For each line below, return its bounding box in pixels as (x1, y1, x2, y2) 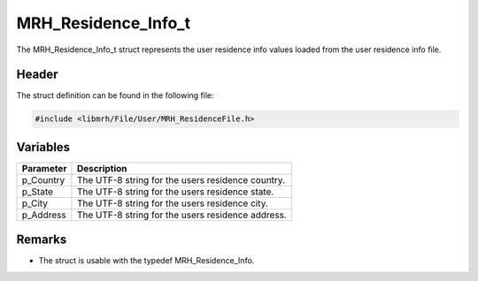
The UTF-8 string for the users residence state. (76, 186, 274, 198)
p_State (21, 186, 53, 198)
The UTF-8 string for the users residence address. (76, 209, 288, 221)
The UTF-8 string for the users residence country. (76, 173, 285, 186)
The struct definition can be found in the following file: (16, 90, 214, 101)
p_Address (21, 209, 66, 221)
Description (76, 162, 127, 174)
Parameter (21, 162, 67, 174)
